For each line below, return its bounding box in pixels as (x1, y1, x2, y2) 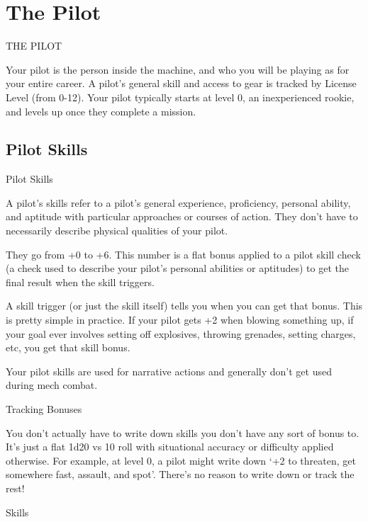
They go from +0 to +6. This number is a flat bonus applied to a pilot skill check (6, 246, 361, 261)
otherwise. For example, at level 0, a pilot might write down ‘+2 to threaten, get (6, 453, 356, 467)
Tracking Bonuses (6, 402, 82, 416)
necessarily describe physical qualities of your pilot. (6, 223, 228, 238)
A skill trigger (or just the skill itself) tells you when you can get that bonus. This (6, 298, 363, 313)
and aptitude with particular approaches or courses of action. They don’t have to (6, 209, 358, 224)
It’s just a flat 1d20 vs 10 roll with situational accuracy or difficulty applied (6, 439, 334, 454)
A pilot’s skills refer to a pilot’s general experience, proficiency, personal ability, (6, 195, 351, 210)
